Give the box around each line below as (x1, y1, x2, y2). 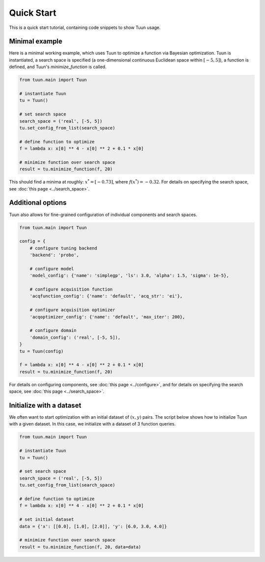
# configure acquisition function (29, 287, 113, 292)
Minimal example (9, 37, 63, 46)
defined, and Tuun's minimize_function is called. (9, 64, 106, 70)
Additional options (9, 199, 67, 207)
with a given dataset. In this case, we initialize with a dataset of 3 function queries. (9, 421, 176, 427)
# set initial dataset (19, 517, 74, 522)
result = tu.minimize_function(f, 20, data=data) (19, 544, 141, 550)
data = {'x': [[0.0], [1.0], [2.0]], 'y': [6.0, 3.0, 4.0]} (19, 523, 167, 529)
